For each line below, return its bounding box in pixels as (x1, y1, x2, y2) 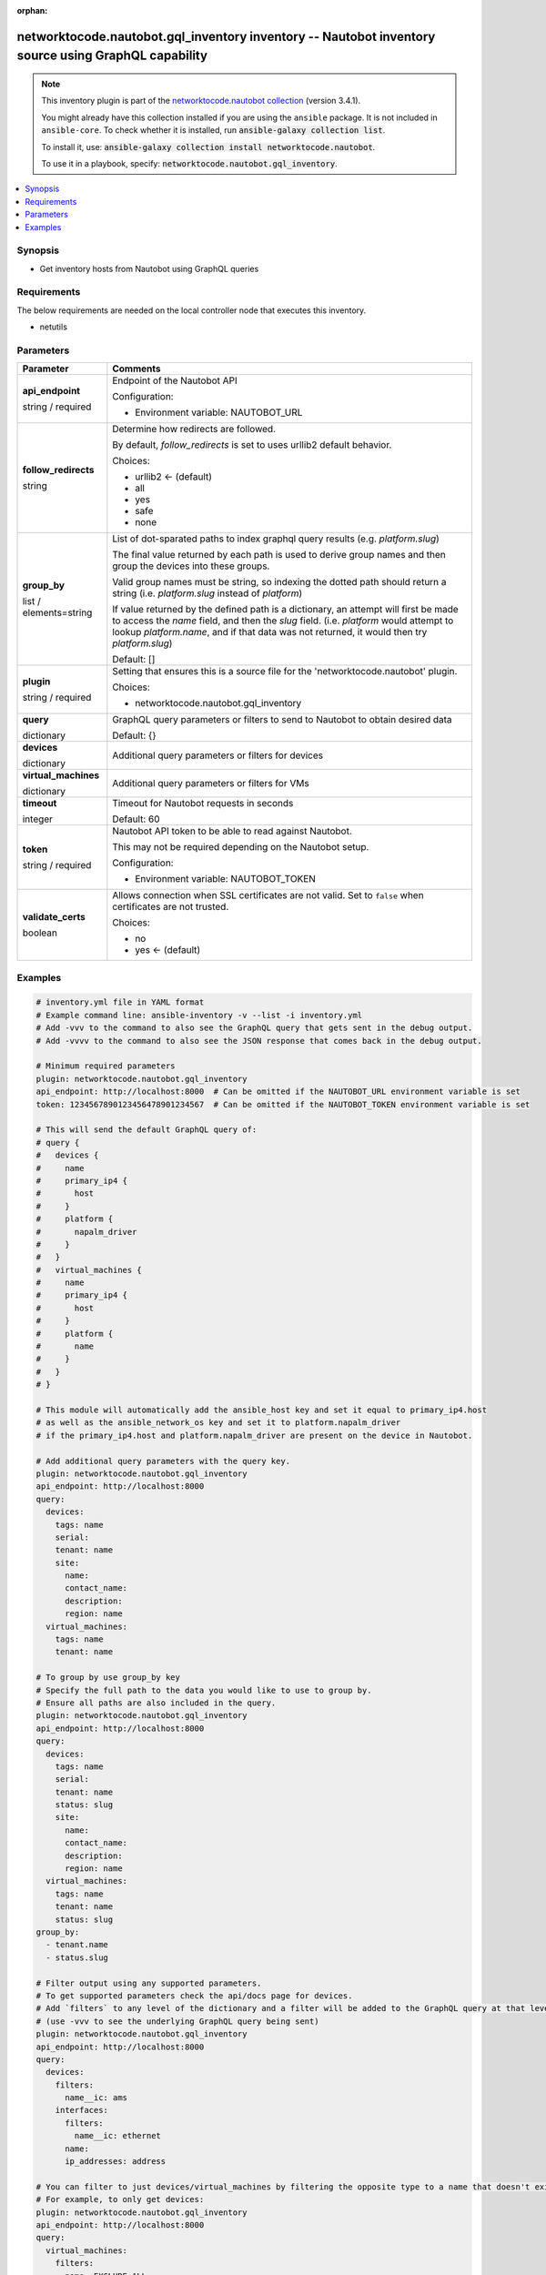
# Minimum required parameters (35, 1061, 177, 1071)
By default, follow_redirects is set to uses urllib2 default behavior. (112, 439, 392, 451)
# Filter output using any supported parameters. (35, 1977, 262, 1988)
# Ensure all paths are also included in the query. (35, 1697, 277, 1708)
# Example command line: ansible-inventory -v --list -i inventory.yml (35, 1010, 363, 1020)
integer (22, 813, 54, 825)
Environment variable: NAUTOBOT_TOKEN (135, 873, 316, 885)
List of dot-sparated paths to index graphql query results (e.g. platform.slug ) (112, 532, 440, 545)
